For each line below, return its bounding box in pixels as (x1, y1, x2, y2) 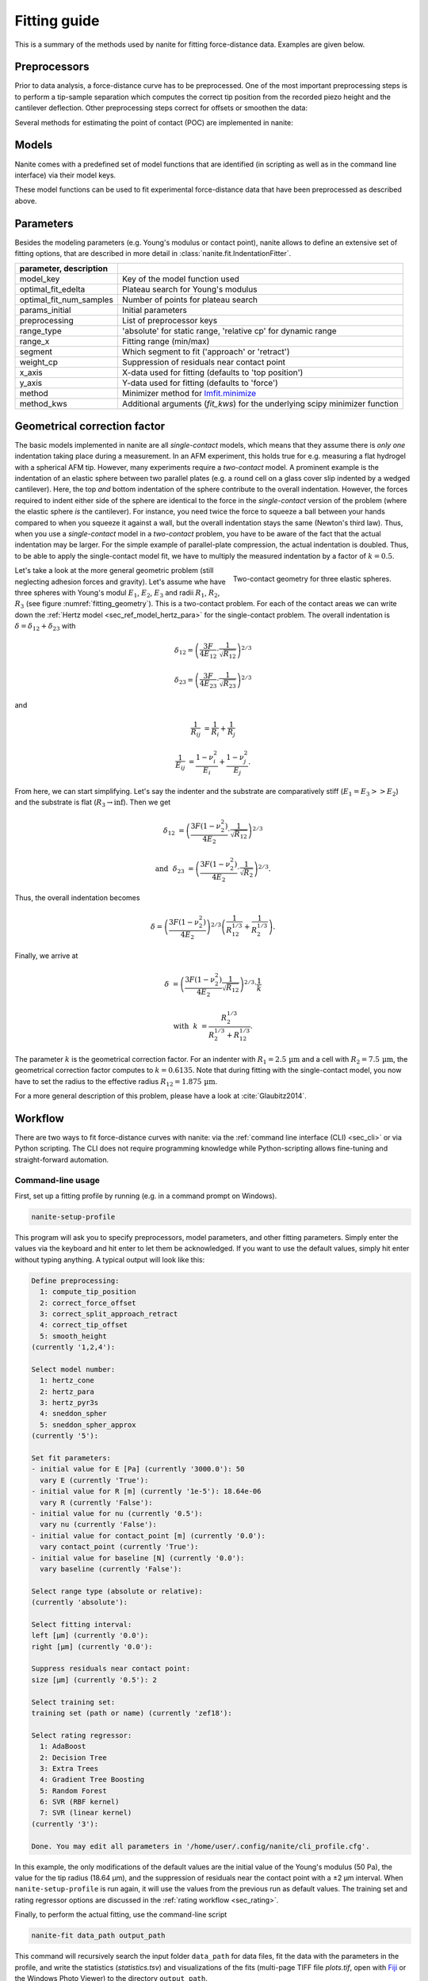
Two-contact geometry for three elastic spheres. (232, 574, 392, 583)
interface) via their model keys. (14, 170, 117, 180)
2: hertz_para (40, 1387, 95, 1396)
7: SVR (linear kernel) (40, 1808, 132, 1818)
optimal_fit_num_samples (19, 294, 114, 305)
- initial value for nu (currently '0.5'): (31, 1509, 204, 1517)
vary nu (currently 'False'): (40, 1520, 158, 1529)
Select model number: (31, 1365, 116, 1374)
